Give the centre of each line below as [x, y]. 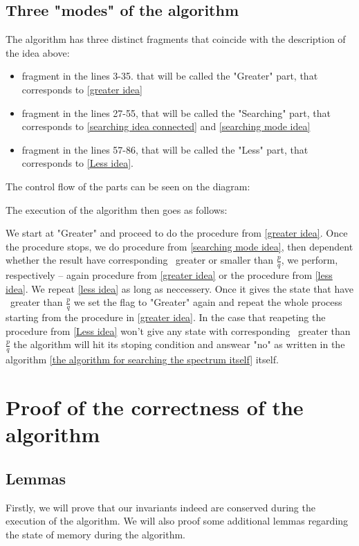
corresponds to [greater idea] [82, 89]
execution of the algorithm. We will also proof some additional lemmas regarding [177, 521]
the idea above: [38, 52]
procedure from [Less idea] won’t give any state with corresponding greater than [178, 330]
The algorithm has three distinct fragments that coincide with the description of [176, 39]
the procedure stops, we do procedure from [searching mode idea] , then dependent [179, 246]
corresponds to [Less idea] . [78, 163]
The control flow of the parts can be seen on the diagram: [128, 186]
